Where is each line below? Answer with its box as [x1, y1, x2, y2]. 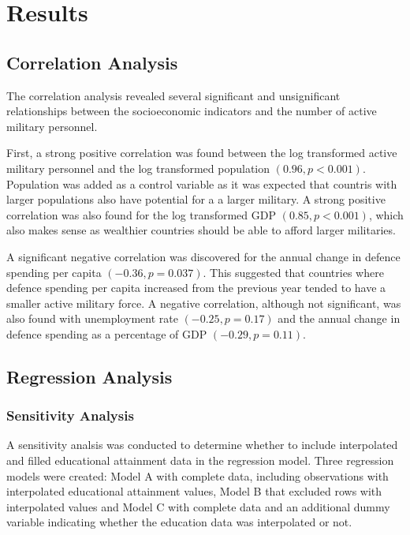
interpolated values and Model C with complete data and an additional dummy [6, 498, 390, 514]
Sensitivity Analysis [6, 406, 134, 425]
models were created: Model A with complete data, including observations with [6, 467, 389, 484]
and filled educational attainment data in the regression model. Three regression [6, 452, 394, 469]
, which [368, 206, 404, 223]
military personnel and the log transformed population [6, 159, 270, 176]
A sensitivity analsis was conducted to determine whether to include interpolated [6, 436, 398, 453]
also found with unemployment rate [6, 310, 178, 327]
